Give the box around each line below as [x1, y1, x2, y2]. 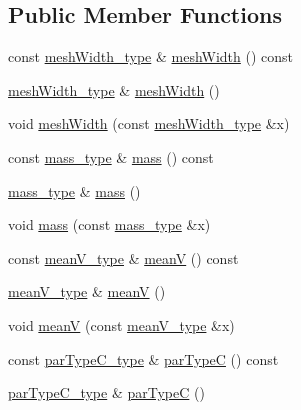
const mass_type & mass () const [8, 146, 214, 167]
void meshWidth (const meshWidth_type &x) [8, 113, 290, 134]
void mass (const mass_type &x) [8, 214, 211, 235]
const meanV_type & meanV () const [8, 247, 239, 268]
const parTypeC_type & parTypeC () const [8, 348, 279, 369]
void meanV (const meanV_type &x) [8, 314, 235, 335]
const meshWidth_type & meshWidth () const [8, 46, 294, 67]
